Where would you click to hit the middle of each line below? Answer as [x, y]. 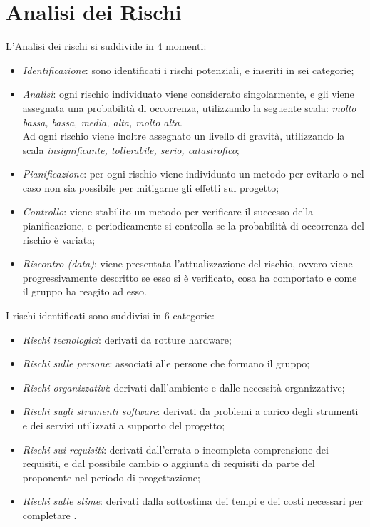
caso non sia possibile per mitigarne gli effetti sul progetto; [151, 187]
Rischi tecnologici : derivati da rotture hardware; [127, 339]
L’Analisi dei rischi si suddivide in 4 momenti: [106, 46]
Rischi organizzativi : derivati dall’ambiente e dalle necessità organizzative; [184, 387]
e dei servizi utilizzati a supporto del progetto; [124, 425]
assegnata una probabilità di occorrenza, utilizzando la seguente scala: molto [189, 107]
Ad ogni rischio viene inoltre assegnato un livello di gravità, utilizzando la [184, 136]
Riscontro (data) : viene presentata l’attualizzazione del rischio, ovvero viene [187, 263]
